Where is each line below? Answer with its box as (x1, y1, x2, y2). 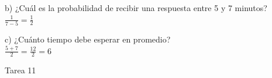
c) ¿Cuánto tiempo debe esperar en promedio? (5, 33, 171, 45)
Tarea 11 (5, 64, 36, 76)
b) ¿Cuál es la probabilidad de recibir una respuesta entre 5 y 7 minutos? (5, 2, 267, 13)
